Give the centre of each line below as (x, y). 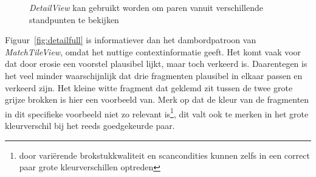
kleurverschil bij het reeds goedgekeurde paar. (90, 125)
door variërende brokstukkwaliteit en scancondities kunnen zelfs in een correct (164, 155)
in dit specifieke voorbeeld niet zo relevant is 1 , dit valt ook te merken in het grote (157, 113)
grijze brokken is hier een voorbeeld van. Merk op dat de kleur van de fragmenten (157, 99)
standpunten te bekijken (74, 19)
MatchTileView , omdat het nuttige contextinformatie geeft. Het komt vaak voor (153, 51)
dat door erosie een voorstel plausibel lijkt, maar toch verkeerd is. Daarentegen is (156, 64)
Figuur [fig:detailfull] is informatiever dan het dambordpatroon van (131, 40)
